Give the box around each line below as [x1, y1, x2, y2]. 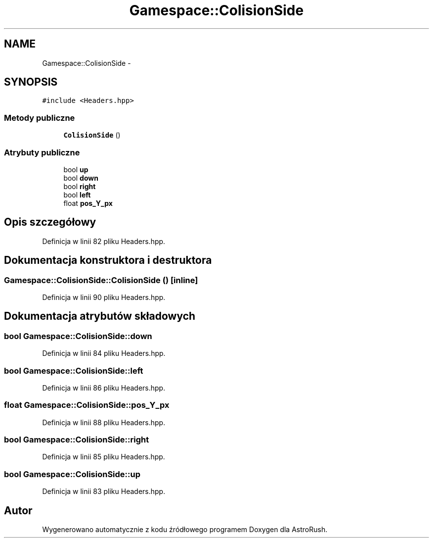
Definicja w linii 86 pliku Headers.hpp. [42, 383, 166, 392]
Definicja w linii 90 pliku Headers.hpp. [42, 293, 166, 301]
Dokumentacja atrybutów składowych [4, 310, 196, 323]
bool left [63, 190, 91, 199]
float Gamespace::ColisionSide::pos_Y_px [4, 400, 170, 410]
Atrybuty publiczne [4, 147, 80, 157]
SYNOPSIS [4, 76, 58, 89]
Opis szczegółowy [4, 216, 96, 229]
